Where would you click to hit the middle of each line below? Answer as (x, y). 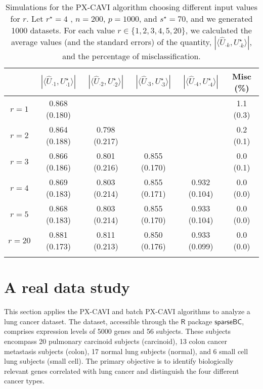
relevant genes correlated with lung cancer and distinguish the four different (122, 371)
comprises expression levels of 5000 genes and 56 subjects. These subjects (118, 331)
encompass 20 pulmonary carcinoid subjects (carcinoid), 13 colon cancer (116, 341)
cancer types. (24, 381)
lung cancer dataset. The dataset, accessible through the (91, 321)
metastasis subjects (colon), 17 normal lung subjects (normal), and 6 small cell (126, 351)
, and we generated (219, 18)
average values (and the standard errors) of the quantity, (112, 42)
